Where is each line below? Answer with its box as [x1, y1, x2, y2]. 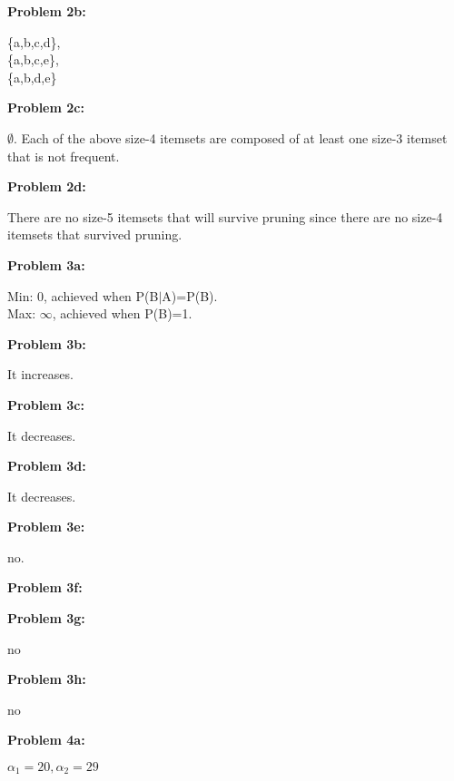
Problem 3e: [7, 517, 85, 536]
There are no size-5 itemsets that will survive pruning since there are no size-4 [7, 207, 443, 226]
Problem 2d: [7, 177, 86, 196]
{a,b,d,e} [7, 67, 57, 86]
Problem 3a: [7, 255, 85, 274]
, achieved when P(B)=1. [52, 304, 192, 323]
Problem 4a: [7, 730, 85, 749]
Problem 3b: [7, 334, 86, 353]
